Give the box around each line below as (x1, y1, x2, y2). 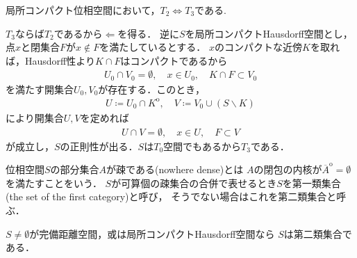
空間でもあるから (163, 138, 242, 153)
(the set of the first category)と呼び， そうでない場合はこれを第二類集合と (6, 189, 337, 204)
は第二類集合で (283, 226, 352, 241)
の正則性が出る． (60, 138, 138, 153)
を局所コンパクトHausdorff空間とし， (185, 26, 353, 40)
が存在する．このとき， (98, 81, 205, 96)
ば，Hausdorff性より (6, 53, 95, 67)
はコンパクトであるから (120, 53, 228, 67)
